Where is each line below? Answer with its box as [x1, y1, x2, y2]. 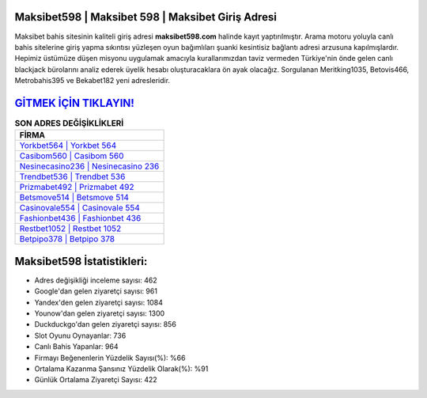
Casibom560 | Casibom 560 [19, 150, 124, 161]
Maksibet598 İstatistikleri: [14, 254, 148, 268]
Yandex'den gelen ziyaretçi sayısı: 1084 [34, 298, 164, 307]
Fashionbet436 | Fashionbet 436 [19, 213, 142, 224]
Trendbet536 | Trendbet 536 [19, 171, 126, 182]
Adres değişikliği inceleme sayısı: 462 [34, 275, 157, 285]
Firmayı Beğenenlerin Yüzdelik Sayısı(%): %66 [34, 353, 186, 362]
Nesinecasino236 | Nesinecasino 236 [19, 161, 160, 172]
